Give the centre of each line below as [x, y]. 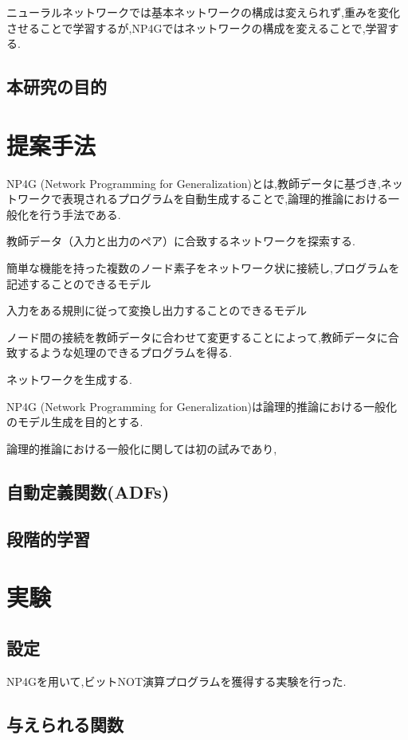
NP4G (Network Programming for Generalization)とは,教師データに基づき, [194, 183]
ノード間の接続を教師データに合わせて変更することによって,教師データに [197, 337]
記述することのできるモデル [79, 283]
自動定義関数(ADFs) [88, 491]
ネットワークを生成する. [69, 380]
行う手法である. [80, 214]
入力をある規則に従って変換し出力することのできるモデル [157, 310]
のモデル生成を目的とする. [75, 422]
